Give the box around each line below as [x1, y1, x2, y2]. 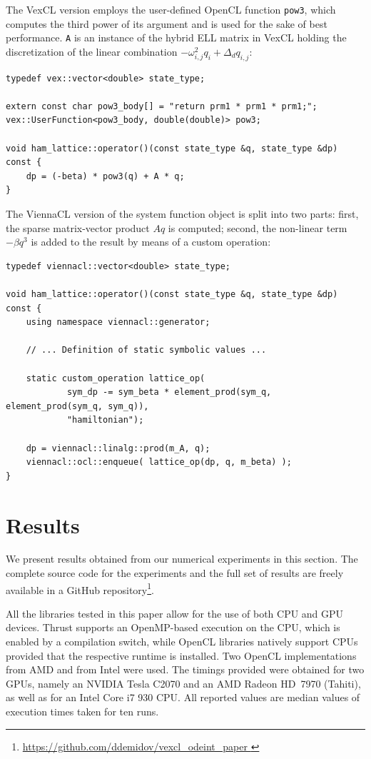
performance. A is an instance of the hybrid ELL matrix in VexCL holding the [6, 30, 347, 45]
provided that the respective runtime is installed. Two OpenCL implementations [6, 648, 357, 663]
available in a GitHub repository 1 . [6, 580, 154, 597]
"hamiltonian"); [66, 415, 144, 426]
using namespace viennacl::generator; [26, 317, 210, 328]
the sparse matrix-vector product [6, 220, 150, 235]
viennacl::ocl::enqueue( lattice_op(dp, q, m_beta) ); [26, 457, 292, 468]
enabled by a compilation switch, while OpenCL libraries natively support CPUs [6, 634, 358, 649]
